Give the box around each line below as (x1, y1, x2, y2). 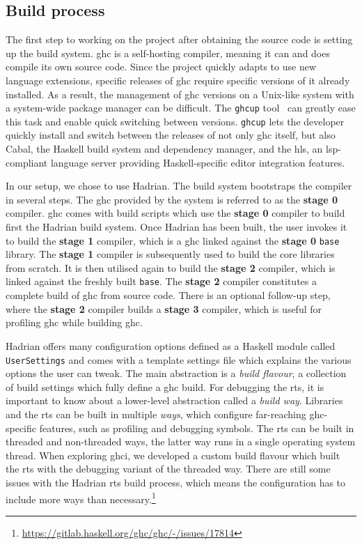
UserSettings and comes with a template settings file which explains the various (6, 352, 352, 367)
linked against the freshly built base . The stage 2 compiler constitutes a (6, 274, 317, 289)
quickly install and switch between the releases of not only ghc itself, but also (6, 128, 336, 142)
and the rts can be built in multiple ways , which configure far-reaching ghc (6, 406, 324, 421)
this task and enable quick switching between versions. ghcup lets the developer (6, 114, 345, 128)
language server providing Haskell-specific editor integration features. (50, 155, 345, 169)
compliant (6, 155, 48, 169)
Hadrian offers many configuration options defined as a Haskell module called (6, 338, 336, 353)
